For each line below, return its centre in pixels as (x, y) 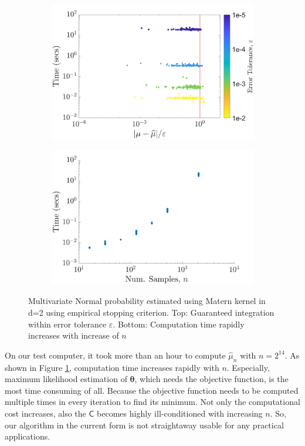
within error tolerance (67, 324)
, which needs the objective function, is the (211, 379)
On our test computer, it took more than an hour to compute (115, 355)
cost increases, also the (45, 413)
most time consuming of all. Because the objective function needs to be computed (152, 390)
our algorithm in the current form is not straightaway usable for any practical (144, 425)
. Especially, (248, 367)
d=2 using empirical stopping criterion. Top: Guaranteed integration (151, 312)
